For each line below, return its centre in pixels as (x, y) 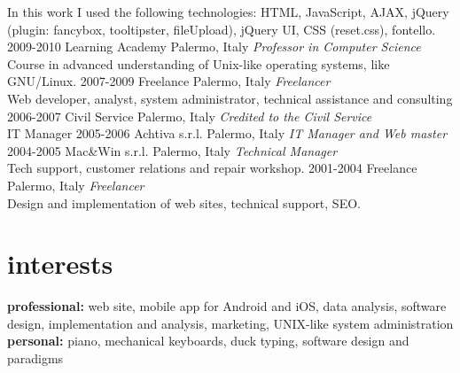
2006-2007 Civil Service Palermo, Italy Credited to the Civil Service (190, 116)
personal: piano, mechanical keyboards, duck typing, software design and (208, 341)
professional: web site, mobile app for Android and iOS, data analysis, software (227, 306)
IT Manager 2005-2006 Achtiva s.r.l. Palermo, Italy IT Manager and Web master (227, 133)
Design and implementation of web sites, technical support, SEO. (184, 202)
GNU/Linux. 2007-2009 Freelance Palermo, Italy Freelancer (169, 81)
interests (60, 264)
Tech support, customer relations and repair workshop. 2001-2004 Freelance (212, 168)
